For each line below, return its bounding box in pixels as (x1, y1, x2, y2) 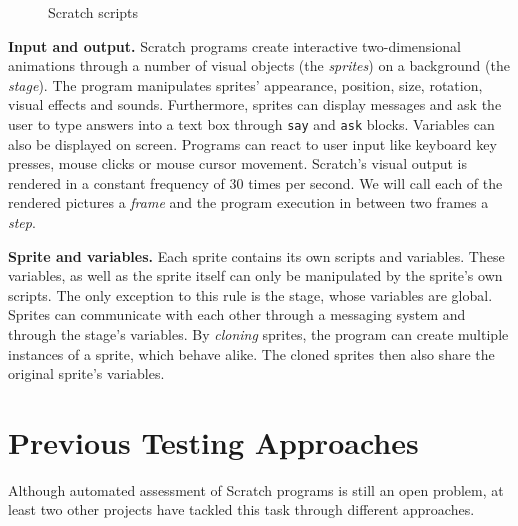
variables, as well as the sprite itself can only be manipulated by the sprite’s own (8, 265, 503, 286)
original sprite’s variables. (8, 363, 165, 384)
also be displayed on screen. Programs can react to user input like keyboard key (8, 133, 497, 154)
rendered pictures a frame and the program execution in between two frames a (8, 192, 489, 213)
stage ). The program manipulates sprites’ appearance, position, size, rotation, (8, 74, 483, 95)
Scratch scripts (48, 2, 139, 22)
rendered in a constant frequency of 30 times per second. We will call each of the (8, 172, 503, 193)
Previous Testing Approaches (8, 421, 419, 462)
